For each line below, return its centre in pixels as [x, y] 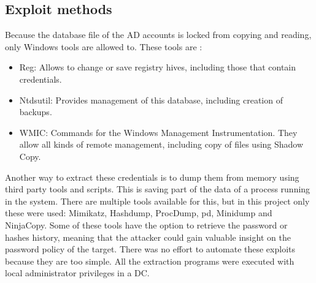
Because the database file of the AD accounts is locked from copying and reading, [158, 35]
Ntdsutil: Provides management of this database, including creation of [151, 100]
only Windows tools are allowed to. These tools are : [104, 46]
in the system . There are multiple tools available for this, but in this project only [157, 201]
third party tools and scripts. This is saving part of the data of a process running [158, 189]
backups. [36, 112]
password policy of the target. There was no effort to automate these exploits [150, 249]
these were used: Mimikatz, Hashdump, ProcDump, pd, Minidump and [139, 213]
